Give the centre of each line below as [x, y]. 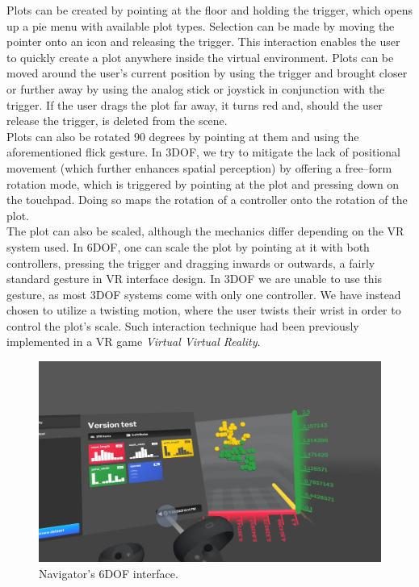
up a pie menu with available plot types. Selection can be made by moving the [201, 25]
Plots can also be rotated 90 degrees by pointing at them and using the [183, 136]
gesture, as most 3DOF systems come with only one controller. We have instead [204, 294]
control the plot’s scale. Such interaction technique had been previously [183, 325]
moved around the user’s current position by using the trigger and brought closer [207, 73]
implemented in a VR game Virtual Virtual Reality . [134, 341]
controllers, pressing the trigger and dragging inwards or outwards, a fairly [191, 262]
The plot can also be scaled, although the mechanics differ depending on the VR [205, 231]
